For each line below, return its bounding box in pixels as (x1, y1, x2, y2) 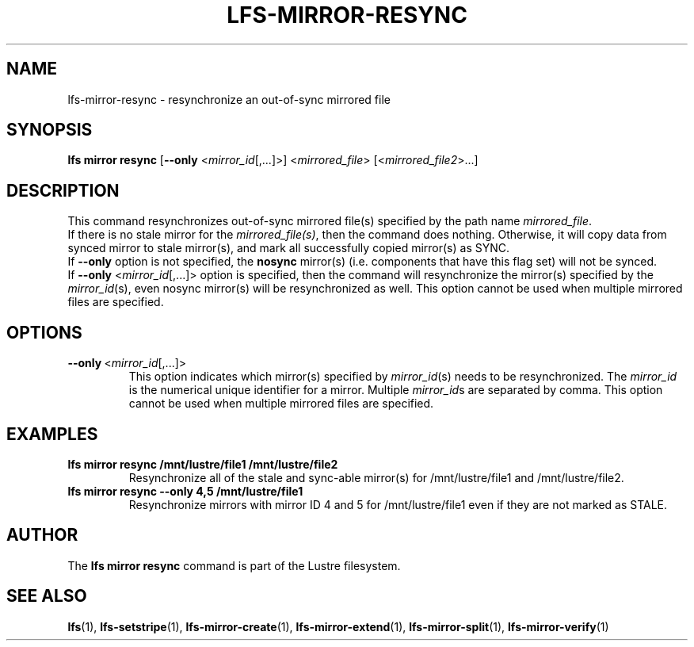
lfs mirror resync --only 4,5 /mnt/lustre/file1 (67, 484, 303, 498)
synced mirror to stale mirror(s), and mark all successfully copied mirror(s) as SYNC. (67, 241, 510, 255)
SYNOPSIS (6, 120, 93, 140)
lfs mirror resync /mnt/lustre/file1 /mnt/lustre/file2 (67, 457, 338, 471)
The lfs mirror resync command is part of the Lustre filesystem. (67, 558, 401, 572)
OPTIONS (6, 322, 82, 343)
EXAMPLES (6, 423, 98, 444)
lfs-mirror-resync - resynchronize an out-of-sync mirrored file (67, 92, 391, 106)
